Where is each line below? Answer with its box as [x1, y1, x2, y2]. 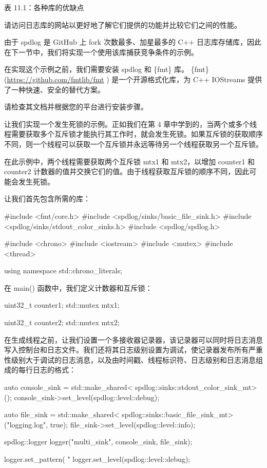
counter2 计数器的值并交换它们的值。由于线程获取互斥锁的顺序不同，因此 [4, 166, 250, 177]
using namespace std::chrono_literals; [4, 265, 122, 276]
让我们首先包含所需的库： [4, 193, 90, 204]
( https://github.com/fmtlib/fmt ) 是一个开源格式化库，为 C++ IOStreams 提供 [4, 73, 262, 84]
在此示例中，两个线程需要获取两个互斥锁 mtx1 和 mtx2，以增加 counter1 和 [4, 156, 255, 166]
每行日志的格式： [18, 364, 76, 375]
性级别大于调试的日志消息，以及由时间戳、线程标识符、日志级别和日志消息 [4, 354, 256, 365]
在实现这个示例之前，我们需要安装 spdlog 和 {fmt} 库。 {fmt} [4, 64, 209, 74]
